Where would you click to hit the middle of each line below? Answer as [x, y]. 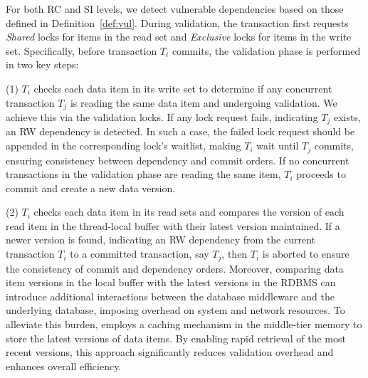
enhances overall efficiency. [64, 366]
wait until [278, 146]
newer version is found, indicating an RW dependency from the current [161, 240]
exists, [347, 117]
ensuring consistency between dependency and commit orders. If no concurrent [178, 160]
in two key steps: [42, 64]
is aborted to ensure [306, 254]
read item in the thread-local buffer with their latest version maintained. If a [173, 225]
